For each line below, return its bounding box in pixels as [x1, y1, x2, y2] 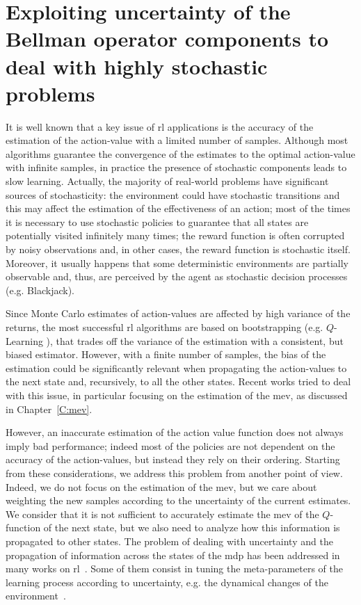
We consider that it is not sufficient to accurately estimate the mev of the [6, 506, 319, 521]
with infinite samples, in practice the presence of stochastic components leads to [6, 160, 347, 175]
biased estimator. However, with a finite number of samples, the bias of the [6, 347, 326, 362]
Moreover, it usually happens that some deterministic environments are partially [6, 255, 348, 270]
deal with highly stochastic [6, 51, 268, 80]
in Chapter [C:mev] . [6, 401, 93, 416]
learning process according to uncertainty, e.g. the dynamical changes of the [6, 574, 328, 589]
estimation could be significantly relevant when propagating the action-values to [6, 360, 347, 375]
